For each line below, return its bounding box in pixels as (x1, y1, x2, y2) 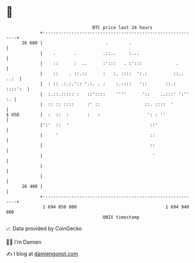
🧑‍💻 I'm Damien (6, 238, 42, 245)
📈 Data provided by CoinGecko (6, 225, 82, 232)
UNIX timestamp (102, 214, 140, 220)
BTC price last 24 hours (92, 25, 153, 30)
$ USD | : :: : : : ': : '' (6, 111, 166, 118)
